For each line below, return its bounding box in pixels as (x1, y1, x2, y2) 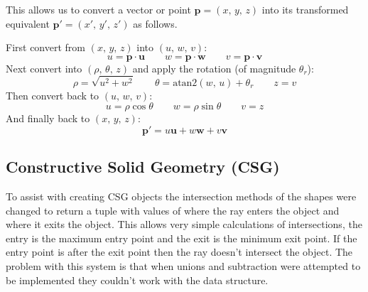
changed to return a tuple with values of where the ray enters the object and (6, 202, 340, 217)
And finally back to (6, 111, 90, 126)
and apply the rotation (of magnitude (132, 60, 296, 75)
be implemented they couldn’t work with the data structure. (6, 272, 269, 287)
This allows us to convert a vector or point (6, 2, 191, 16)
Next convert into (6, 60, 82, 75)
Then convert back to (6, 87, 99, 102)
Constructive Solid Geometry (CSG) (6, 156, 280, 178)
